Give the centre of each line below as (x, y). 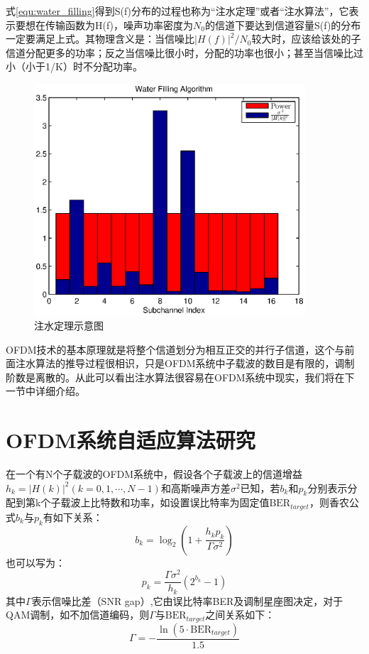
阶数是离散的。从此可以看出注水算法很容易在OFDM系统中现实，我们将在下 (180, 377)
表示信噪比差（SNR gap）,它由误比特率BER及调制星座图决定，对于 (187, 600)
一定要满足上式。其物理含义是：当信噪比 (100, 39)
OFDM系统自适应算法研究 (131, 440)
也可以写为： (35, 562)
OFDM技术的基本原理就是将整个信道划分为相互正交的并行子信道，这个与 (175, 349)
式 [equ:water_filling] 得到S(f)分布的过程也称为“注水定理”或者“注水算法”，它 (177, 11)
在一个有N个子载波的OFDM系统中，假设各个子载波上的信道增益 (154, 474)
